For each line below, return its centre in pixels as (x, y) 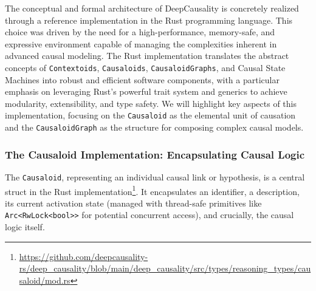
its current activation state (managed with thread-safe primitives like (133, 203)
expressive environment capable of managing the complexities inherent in (141, 43)
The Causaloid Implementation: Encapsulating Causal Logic (155, 154)
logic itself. (25, 227)
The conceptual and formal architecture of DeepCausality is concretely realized (152, 8)
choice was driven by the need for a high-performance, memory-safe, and (140, 32)
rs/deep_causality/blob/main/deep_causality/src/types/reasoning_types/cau (165, 268)
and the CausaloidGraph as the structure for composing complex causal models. (154, 127)
